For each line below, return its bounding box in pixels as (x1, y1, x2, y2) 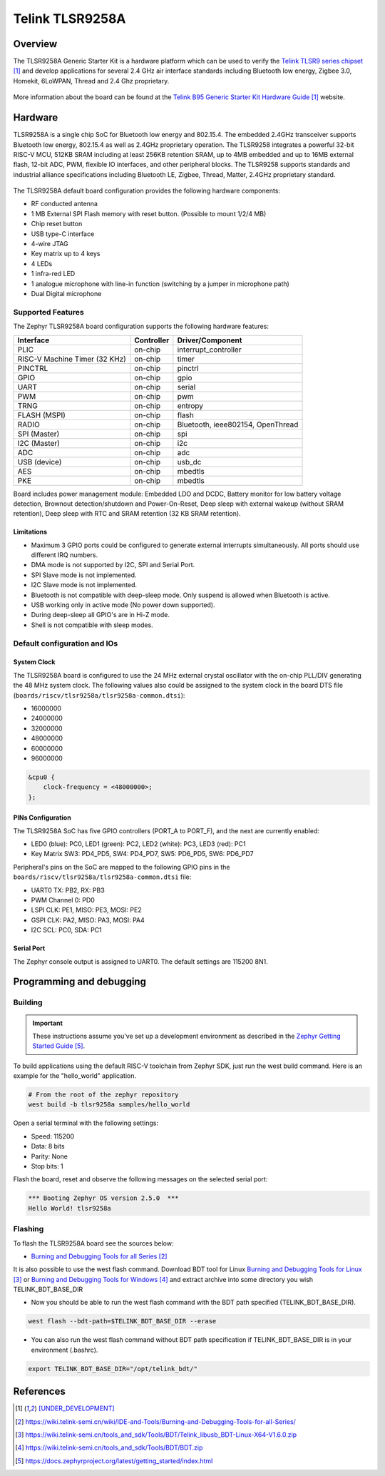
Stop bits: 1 (31, 1162, 63, 1171)
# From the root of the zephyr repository (28, 1091, 179, 1099)
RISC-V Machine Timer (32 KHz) (17, 354, 126, 364)
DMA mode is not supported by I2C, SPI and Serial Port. (31, 561, 195, 569)
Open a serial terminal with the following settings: (13, 1119, 158, 1127)
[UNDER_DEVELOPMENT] (38, 1404, 115, 1413)
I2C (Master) (17, 438, 60, 448)
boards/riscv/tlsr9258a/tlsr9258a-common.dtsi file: (13, 872, 192, 881)
